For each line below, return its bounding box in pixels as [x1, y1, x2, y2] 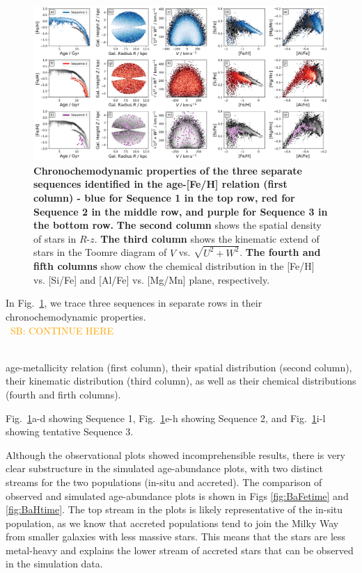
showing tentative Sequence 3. [6, 424, 134, 439]
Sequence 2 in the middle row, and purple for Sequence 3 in [33, 204, 328, 218]
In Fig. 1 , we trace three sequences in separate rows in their [6, 296, 262, 310]
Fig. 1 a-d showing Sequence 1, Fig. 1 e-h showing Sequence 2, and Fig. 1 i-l [6, 410, 326, 425]
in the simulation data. [6, 556, 103, 571]
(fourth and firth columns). [6, 387, 121, 401]
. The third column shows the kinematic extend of [94, 231, 320, 245]
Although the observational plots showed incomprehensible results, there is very [6, 447, 346, 462]
